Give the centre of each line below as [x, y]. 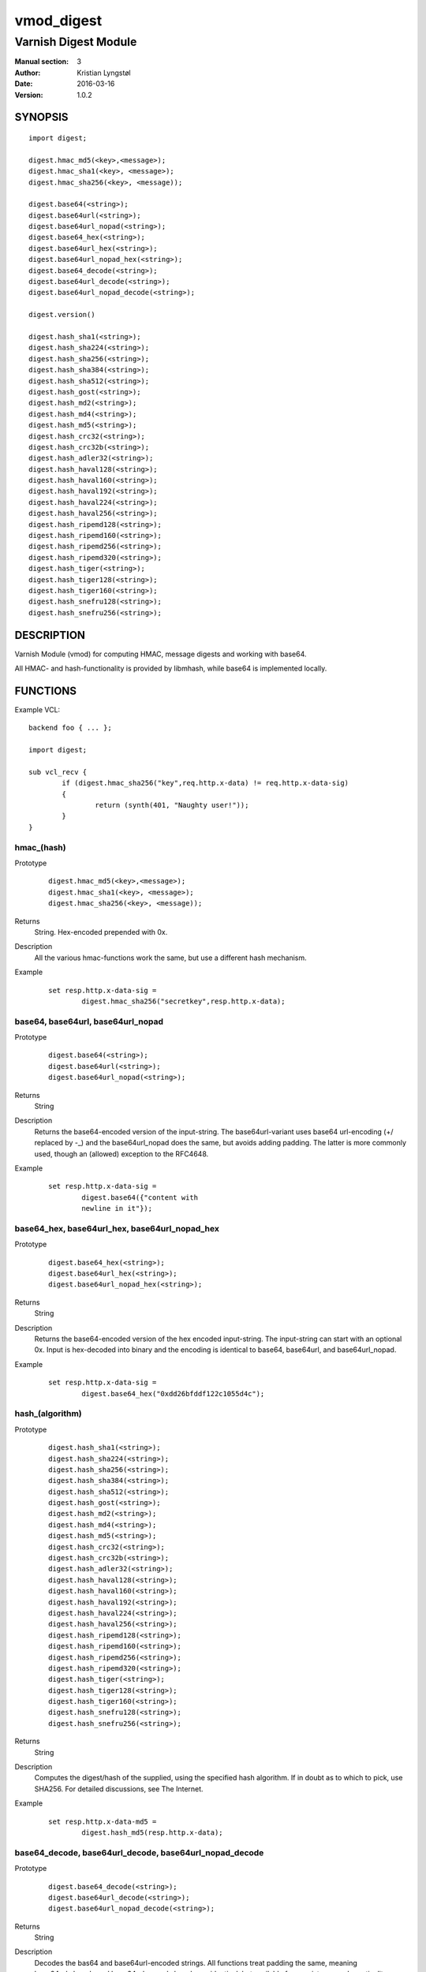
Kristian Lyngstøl [104, 73]
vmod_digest [58, 21]
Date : [24, 84]
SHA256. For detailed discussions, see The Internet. [119, 1789]
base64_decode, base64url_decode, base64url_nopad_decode [139, 1852]
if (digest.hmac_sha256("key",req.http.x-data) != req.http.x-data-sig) [206, 783]
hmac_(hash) [40, 847]
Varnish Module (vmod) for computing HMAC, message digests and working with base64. [161, 654]
